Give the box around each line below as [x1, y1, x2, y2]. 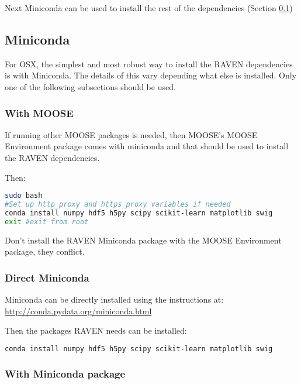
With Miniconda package [5, 366, 126, 380]
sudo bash [5, 191, 43, 200]
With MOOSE [5, 105, 74, 120]
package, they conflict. [5, 245, 85, 258]
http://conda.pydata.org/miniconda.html [5, 304, 152, 317]
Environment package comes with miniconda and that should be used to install [5, 140, 289, 152]
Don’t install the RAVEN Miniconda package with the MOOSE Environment [5, 234, 282, 246]
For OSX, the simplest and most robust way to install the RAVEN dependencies [5, 57, 293, 70]
